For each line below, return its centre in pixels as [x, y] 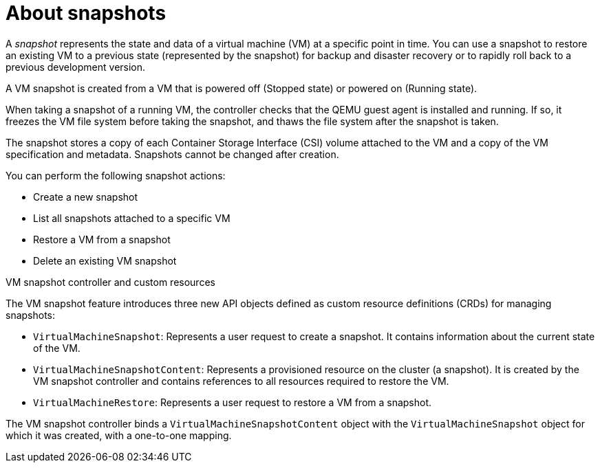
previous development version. [76, 67]
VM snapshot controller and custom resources [110, 282]
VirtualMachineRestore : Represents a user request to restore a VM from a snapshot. [233, 402]
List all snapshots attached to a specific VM [132, 218]
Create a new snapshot [86, 197]
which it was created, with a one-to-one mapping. [119, 435]
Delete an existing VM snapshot [105, 260]
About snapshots [86, 13]
